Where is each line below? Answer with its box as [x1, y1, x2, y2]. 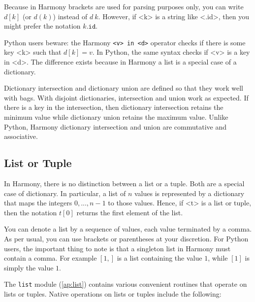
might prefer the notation [4, 21, 81, 31]
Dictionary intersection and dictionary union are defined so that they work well [4, 83, 243, 93]
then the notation [4, 207, 57, 217]
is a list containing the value [117, 253, 202, 263]
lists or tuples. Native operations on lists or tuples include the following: [4, 288, 222, 299]
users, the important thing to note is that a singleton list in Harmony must [4, 243, 231, 253]
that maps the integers [4, 198, 72, 208]
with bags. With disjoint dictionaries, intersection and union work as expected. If [4, 92, 249, 102]
